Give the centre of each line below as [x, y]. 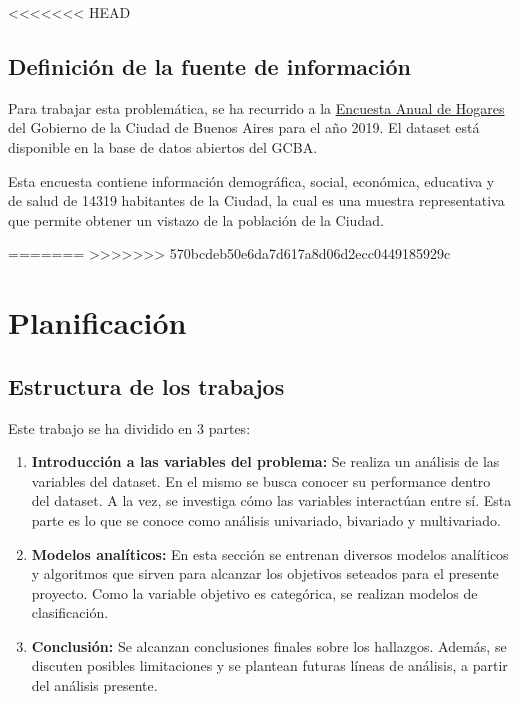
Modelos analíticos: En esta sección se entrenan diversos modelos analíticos [270, 553]
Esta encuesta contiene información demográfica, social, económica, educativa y [251, 180]
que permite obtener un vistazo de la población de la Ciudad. [196, 219]
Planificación [97, 322]
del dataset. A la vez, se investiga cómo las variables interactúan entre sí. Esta [271, 500]
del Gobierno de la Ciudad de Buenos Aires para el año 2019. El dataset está [244, 127]
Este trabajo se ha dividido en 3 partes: [129, 427]
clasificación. [70, 612]
